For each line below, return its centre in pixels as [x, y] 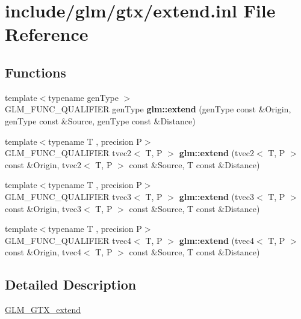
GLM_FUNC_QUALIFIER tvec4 [68, 240]
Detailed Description [71, 284]
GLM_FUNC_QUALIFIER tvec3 [68, 196]
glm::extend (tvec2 [216, 153]
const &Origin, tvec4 [43, 252]
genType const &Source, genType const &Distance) [100, 120]
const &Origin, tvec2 [43, 164]
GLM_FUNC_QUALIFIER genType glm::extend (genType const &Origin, [148, 109]
